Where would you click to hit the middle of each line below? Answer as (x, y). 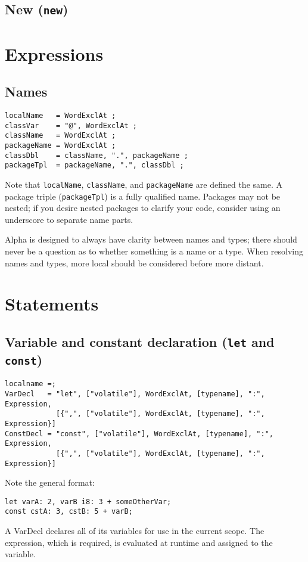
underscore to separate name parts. (69, 219)
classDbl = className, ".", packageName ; (97, 155)
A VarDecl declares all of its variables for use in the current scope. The (135, 531)
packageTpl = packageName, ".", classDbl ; (94, 165)
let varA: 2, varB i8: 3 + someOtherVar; (88, 502)
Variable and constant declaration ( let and (140, 341)
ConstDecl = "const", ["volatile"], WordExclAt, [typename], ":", (139, 434)
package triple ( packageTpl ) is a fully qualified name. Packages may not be (143, 196)
